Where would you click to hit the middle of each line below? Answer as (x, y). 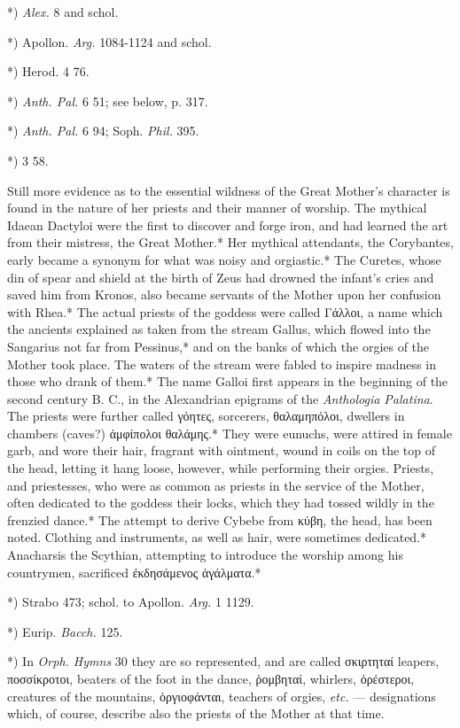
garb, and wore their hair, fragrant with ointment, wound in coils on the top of (221, 450)
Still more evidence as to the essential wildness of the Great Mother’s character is (229, 190)
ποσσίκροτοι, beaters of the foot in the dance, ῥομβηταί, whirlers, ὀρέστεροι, (211, 678)
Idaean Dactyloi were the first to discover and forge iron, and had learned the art (228, 225)
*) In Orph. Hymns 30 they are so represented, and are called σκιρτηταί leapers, (223, 661)
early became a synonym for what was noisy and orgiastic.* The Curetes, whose (224, 259)
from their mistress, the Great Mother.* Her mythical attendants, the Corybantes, (230, 242)
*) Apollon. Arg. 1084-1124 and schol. (109, 41)
